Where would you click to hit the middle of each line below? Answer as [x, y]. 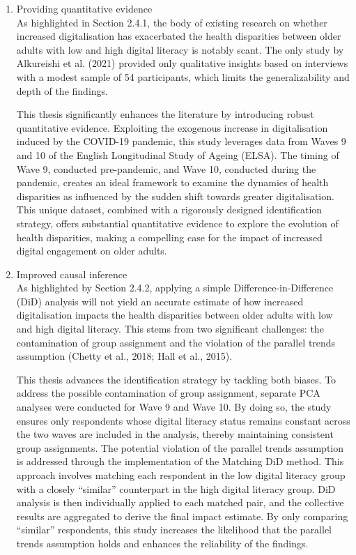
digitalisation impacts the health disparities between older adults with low [175, 315]
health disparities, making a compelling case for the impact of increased [169, 237]
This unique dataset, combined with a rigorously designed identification [169, 210]
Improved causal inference [72, 274]
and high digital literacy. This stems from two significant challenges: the [170, 329]
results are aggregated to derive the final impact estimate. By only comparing [182, 516]
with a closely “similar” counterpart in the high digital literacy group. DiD [176, 488]
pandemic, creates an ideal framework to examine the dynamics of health [172, 182]
